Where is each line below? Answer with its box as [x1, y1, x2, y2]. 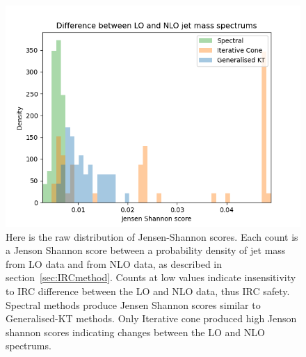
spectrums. [6, 338, 51, 353]
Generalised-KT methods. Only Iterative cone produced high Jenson [6, 311, 297, 326]
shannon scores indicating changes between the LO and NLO [6, 324, 265, 339]
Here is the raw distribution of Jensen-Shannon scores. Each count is [6, 229, 298, 244]
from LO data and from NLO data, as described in [6, 256, 223, 271]
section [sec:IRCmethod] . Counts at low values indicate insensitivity [6, 270, 296, 285]
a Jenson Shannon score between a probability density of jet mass [6, 243, 286, 257]
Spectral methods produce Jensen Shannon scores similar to [6, 297, 261, 312]
